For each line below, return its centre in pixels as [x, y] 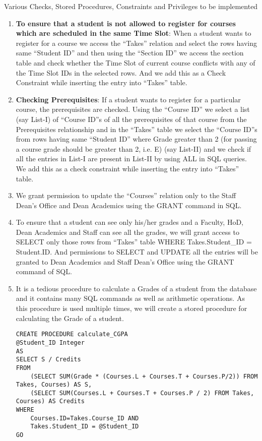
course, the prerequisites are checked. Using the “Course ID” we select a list [133, 109]
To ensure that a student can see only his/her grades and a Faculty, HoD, [130, 222]
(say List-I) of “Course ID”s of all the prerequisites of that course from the [131, 119]
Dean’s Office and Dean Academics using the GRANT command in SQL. [129, 205]
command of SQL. [44, 271]
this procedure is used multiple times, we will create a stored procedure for [132, 308]
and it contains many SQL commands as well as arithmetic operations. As [130, 298]
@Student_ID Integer [50, 342]
